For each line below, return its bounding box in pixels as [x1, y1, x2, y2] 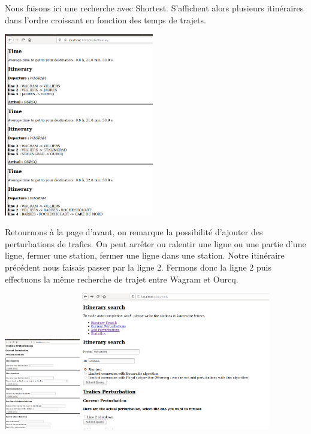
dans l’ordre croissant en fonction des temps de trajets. [5, 13, 206, 26]
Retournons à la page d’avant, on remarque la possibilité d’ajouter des [5, 226, 263, 238]
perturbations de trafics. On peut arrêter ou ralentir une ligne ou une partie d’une [5, 237, 306, 250]
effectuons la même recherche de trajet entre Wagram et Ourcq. [5, 272, 238, 285]
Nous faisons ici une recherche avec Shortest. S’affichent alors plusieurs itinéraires [5, 2, 304, 14]
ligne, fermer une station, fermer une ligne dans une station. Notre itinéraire [5, 249, 285, 262]
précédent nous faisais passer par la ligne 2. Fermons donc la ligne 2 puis [5, 260, 271, 273]
